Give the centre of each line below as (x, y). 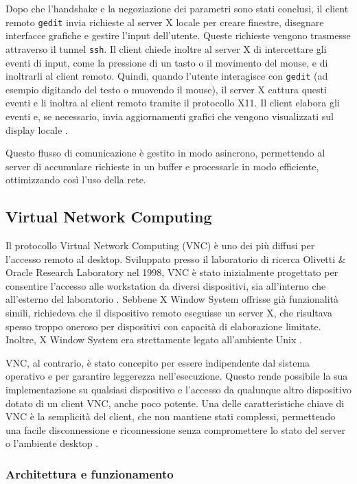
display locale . (37, 129)
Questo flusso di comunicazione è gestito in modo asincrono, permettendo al (165, 153)
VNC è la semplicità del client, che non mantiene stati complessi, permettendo (171, 416)
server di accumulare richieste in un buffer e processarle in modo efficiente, (162, 166)
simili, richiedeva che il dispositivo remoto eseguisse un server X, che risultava (169, 313)
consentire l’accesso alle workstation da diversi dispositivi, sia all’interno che (166, 285)
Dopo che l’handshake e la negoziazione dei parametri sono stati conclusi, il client (177, 8)
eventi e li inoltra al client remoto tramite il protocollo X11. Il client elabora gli (173, 103)
